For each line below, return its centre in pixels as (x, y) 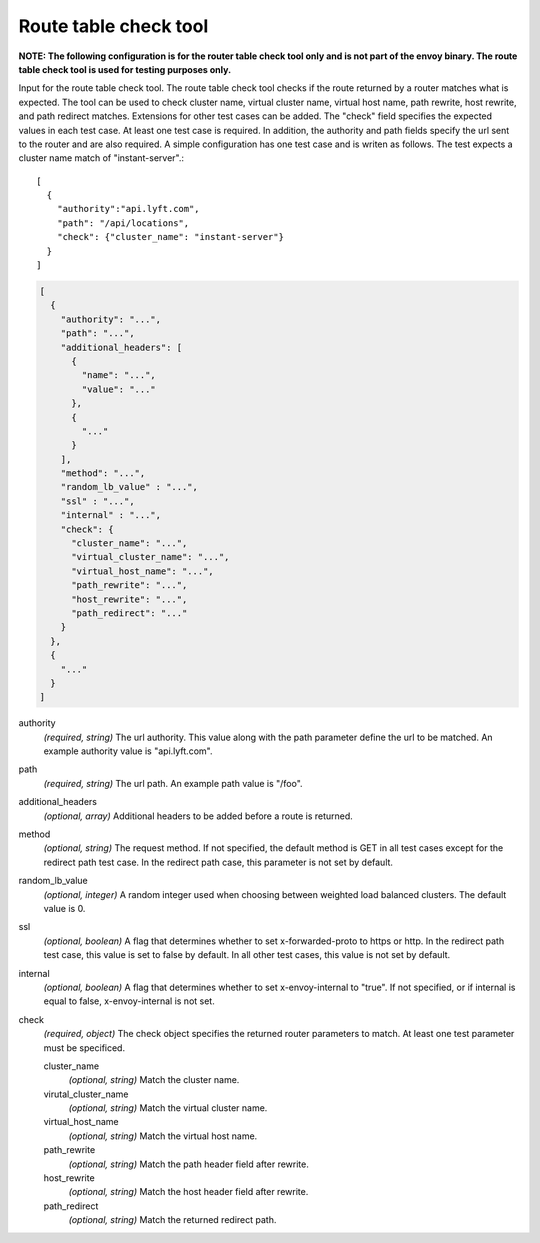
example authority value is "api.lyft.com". (128, 751)
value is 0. (64, 908)
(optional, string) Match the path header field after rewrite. (188, 1164)
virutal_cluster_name (86, 1094)
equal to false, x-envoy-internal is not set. (129, 1001)
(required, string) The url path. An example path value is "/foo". (173, 783)
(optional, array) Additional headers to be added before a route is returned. (198, 816)
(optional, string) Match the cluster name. (154, 1080)
